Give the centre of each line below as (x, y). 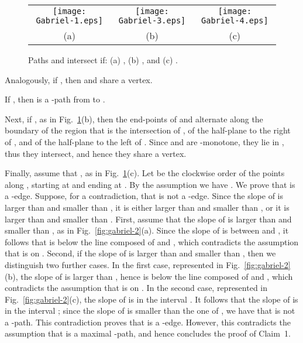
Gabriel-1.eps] (69, 20)
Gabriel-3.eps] (152, 20)
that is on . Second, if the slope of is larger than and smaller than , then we (140, 253)
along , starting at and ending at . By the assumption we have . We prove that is (150, 184)
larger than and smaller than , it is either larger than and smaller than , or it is (147, 207)
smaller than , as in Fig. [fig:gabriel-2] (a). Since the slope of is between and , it (147, 230)
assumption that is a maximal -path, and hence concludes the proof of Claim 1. (148, 333)
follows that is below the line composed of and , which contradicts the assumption (152, 241)
